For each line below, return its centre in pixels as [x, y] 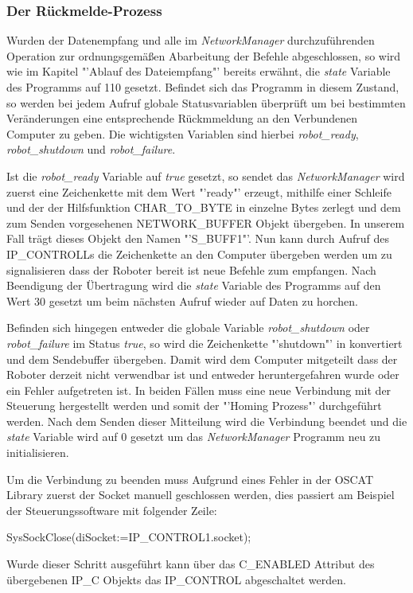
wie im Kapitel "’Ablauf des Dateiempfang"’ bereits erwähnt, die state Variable [199, 71]
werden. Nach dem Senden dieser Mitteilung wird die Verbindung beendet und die [207, 421]
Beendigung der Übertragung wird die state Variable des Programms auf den [194, 285]
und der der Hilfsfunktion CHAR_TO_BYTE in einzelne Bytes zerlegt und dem [204, 207]
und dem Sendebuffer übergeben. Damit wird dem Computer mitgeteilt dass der [202, 359]
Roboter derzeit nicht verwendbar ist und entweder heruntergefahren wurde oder [203, 375]
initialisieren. [38, 453]
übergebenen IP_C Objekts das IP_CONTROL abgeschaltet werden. [176, 579]
